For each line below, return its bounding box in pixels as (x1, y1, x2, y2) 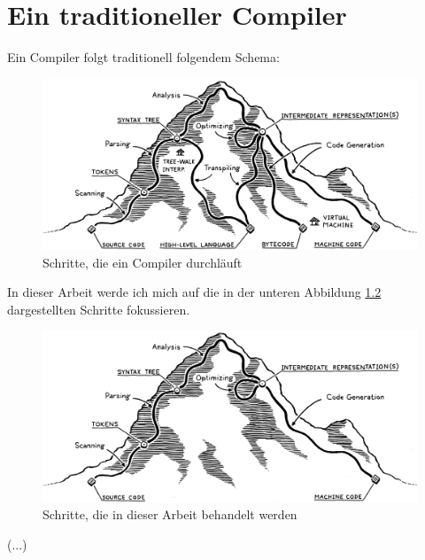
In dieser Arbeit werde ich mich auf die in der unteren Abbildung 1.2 (7, 283, 382, 301)
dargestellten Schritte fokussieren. (7, 299, 190, 318)
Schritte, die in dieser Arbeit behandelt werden (42, 505, 297, 524)
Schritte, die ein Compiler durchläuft (42, 253, 243, 271)
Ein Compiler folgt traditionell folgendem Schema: (7, 48, 280, 66)
